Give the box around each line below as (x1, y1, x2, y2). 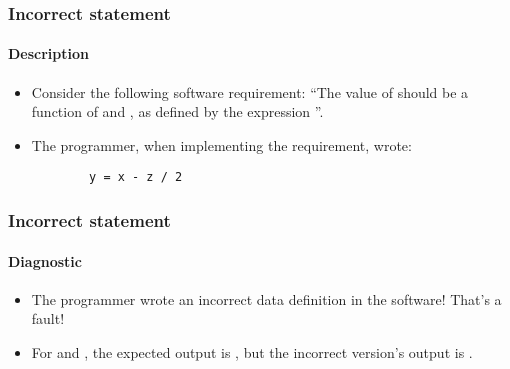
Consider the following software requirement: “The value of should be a (31, 81, 469, 102)
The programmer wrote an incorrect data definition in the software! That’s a (31, 288, 502, 309)
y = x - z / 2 (89, 170, 183, 185)
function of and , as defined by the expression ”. (31, 101, 324, 122)
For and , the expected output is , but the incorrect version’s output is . (31, 341, 473, 362)
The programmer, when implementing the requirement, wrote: (31, 134, 412, 155)
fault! (31, 308, 65, 329)
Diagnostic (8, 250, 82, 271)
